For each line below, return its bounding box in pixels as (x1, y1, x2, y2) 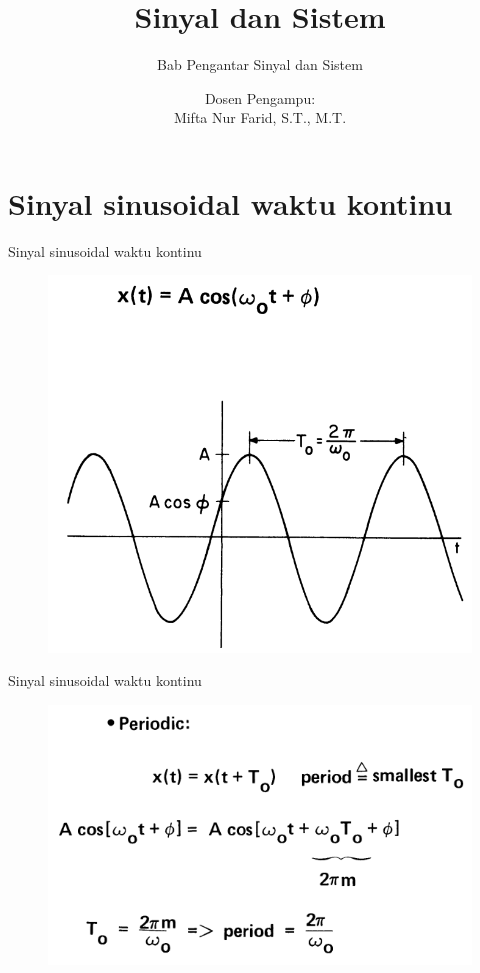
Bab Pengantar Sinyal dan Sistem (157, 54, 363, 75)
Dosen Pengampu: (204, 87, 316, 108)
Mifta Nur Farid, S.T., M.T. (173, 107, 347, 128)
